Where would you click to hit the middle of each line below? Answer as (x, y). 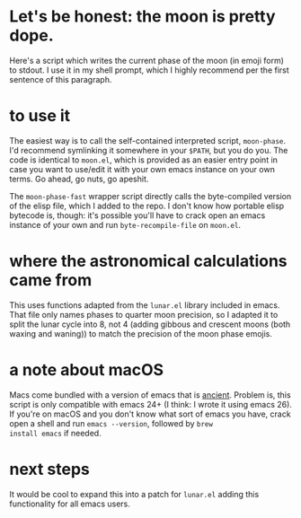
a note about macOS (87, 370)
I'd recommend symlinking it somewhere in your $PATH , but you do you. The (149, 150)
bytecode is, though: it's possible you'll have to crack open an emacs (137, 215)
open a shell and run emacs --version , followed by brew (111, 423)
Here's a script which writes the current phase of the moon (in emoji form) (147, 60)
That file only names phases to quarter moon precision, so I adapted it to (144, 314)
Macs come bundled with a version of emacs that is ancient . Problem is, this (150, 395)
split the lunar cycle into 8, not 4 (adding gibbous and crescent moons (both (150, 324)
